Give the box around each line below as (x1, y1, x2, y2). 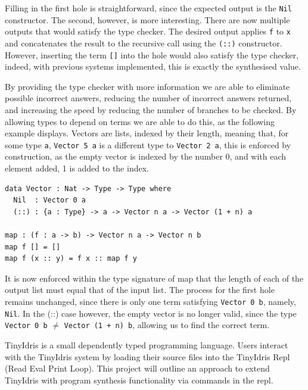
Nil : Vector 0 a (13, 196, 86, 205)
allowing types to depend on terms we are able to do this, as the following (5, 115, 275, 127)
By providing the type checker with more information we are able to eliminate (5, 80, 290, 92)
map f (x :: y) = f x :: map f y (5, 254, 137, 263)
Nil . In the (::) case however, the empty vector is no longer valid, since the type (5, 307, 297, 319)
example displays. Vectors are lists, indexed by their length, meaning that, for (5, 127, 289, 139)
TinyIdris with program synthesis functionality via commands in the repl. (5, 373, 273, 386)
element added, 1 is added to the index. (5, 162, 149, 174)
